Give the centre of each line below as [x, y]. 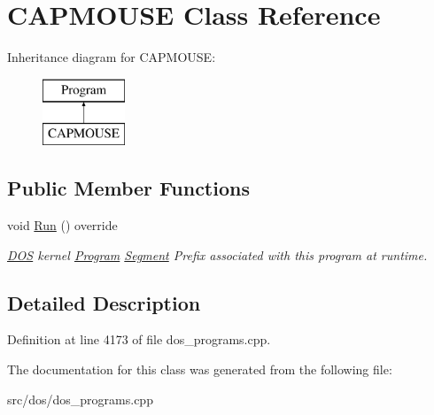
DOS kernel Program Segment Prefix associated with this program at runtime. [217, 254]
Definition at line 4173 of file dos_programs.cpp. [139, 339]
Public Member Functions [128, 188]
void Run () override [62, 225]
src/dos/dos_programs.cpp [80, 399]
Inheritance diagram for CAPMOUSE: [112, 57]
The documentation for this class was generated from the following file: [200, 369]
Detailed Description [104, 302]
